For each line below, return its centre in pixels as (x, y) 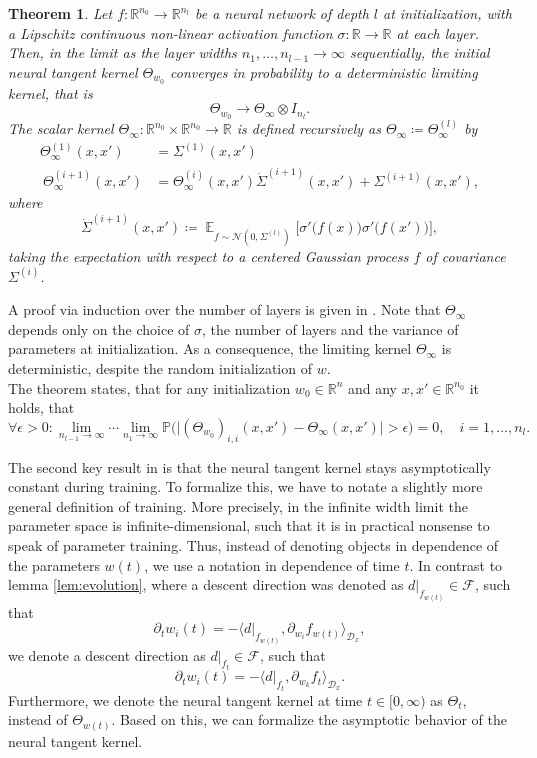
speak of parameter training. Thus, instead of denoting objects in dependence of (253, 544)
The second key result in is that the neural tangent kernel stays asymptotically (249, 466)
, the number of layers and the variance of (330, 328)
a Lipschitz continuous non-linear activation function (170, 32)
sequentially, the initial (419, 52)
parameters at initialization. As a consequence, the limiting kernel (210, 348)
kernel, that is (50, 92)
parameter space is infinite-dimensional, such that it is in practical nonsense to (249, 525)
